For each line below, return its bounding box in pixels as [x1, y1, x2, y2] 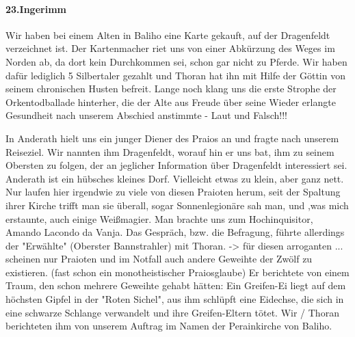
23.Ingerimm [5, 1, 66, 16]
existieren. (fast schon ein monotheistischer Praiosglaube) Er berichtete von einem [5, 265, 350, 279]
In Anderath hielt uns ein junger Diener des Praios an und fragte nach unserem [5, 131, 339, 145]
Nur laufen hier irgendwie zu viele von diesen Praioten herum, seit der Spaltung [5, 185, 341, 199]
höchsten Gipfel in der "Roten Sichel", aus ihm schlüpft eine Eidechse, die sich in [5, 292, 344, 306]
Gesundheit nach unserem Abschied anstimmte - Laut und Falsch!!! [5, 108, 287, 122]
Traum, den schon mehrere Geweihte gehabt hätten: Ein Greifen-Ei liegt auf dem [5, 278, 346, 293]
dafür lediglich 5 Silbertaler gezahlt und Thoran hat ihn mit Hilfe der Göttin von [5, 68, 345, 82]
